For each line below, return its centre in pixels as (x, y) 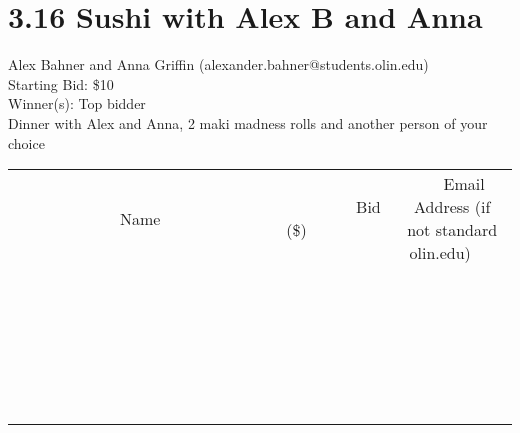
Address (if (452, 207)
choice (26, 142)
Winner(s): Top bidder (77, 103)
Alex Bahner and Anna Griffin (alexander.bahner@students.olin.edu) (218, 64)
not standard (452, 230)
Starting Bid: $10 (61, 83)
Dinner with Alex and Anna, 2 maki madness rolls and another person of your (248, 122)
